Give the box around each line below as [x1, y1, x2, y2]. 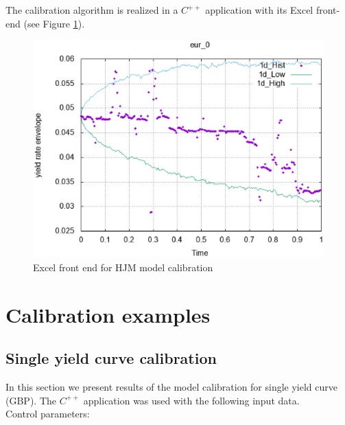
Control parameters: [5, 406, 90, 421]
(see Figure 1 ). [23, 16, 85, 30]
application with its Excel [205, 3, 313, 16]
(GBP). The [5, 393, 56, 407]
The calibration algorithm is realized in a [5, 3, 178, 16]
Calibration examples [5, 300, 211, 328]
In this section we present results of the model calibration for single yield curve [5, 380, 338, 394]
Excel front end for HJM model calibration [33, 260, 213, 274]
